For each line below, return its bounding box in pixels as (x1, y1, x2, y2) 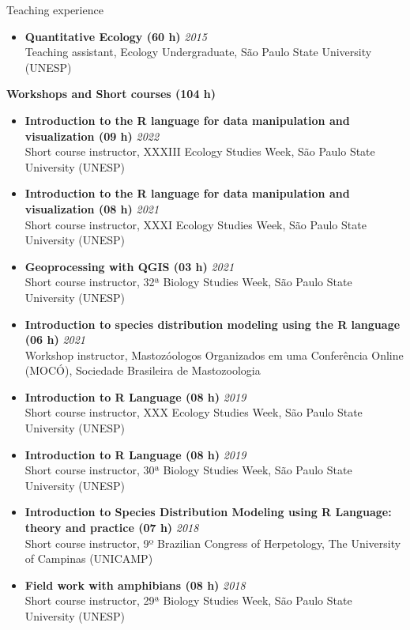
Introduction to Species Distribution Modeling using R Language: (24, 504, 392, 520)
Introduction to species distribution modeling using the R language (24, 315, 401, 332)
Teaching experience (6, 2, 103, 17)
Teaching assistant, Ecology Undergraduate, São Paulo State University (24, 43, 372, 60)
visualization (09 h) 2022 (24, 127, 160, 144)
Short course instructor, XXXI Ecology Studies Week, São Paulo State (24, 216, 367, 232)
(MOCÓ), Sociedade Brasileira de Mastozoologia (24, 362, 261, 379)
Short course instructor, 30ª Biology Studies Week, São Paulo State (24, 462, 352, 478)
